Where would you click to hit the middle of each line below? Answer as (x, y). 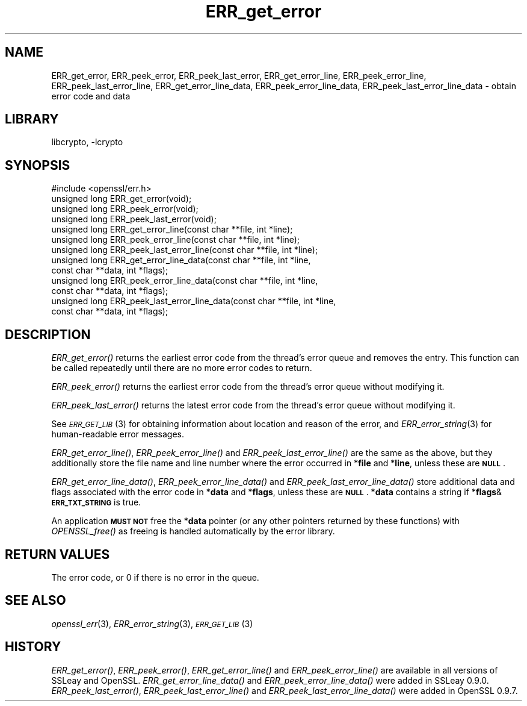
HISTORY (33, 647)
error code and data (91, 96)
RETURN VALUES (57, 554)
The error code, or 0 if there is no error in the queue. (155, 577)
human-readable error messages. (118, 434)
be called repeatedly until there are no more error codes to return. (182, 368)
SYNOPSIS (38, 165)
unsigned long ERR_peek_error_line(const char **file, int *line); (176, 240)
